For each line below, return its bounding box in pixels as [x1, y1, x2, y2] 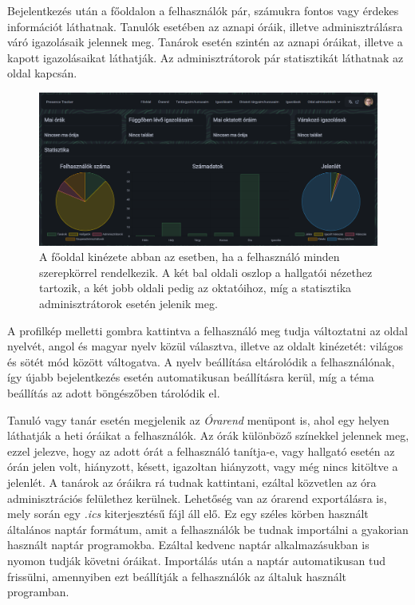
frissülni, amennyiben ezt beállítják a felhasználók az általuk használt [7, 567, 347, 584]
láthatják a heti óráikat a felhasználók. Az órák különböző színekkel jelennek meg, [7, 427, 409, 444]
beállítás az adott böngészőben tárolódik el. [7, 385, 220, 401]
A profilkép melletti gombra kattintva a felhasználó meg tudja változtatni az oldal [7, 322, 408, 338]
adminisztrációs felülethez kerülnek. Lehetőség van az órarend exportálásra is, [7, 489, 387, 506]
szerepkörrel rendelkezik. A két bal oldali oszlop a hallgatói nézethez [39, 263, 373, 280]
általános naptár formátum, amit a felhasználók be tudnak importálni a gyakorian [7, 520, 409, 537]
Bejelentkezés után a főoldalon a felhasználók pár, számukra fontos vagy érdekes [7, 2, 399, 18]
